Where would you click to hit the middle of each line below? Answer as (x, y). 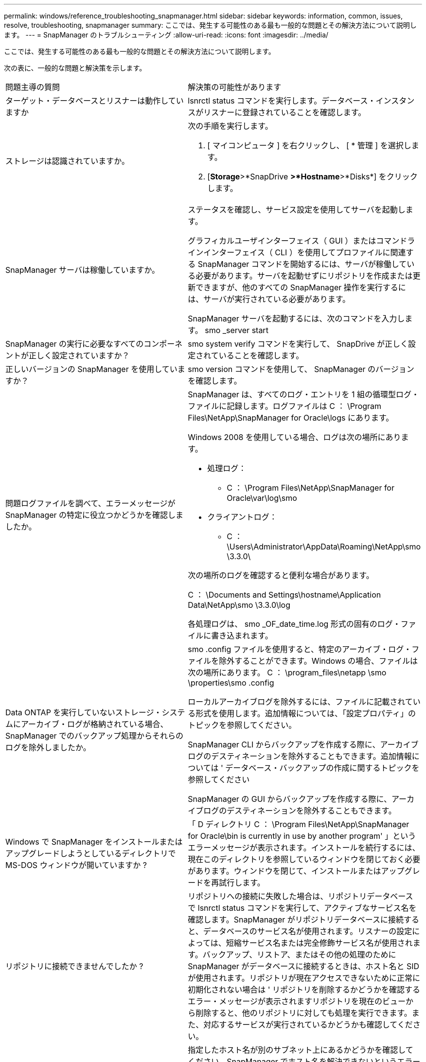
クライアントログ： (242, 517)
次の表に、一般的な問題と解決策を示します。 (75, 68)
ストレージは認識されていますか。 (67, 161)
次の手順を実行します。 (230, 126)
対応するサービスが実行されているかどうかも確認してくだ (308, 1025)
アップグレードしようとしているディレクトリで (91, 853)
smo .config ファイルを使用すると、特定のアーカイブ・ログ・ (300, 649)
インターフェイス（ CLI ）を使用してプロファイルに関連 (305, 252)
